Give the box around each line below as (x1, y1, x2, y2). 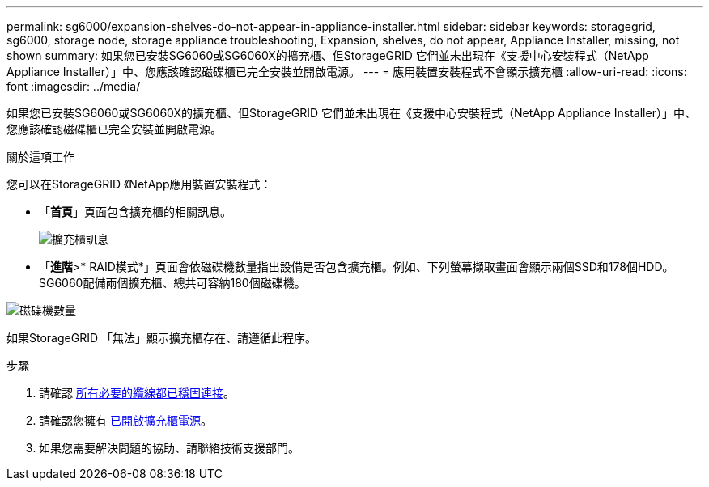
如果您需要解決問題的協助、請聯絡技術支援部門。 (39, 441, 299, 455)
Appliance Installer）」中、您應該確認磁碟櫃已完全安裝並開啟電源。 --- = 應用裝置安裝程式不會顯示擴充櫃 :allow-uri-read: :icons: (6, 65, 687, 78)
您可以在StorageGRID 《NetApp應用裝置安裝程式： (6, 177, 272, 191)
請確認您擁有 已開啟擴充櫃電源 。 (39, 413, 212, 427)
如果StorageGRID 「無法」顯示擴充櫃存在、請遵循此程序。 (6, 331, 316, 345)
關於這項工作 (6, 150, 74, 163)
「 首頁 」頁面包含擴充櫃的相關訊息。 (39, 205, 231, 218)
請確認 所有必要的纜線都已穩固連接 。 (39, 386, 235, 400)
